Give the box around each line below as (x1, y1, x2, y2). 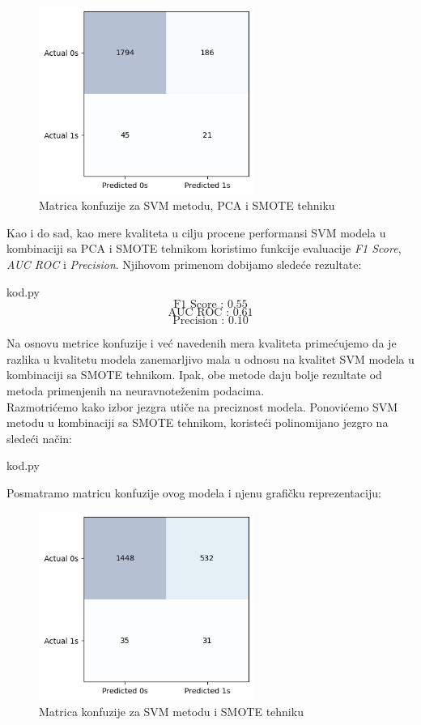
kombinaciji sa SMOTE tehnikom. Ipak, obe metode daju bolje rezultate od (6, 366, 382, 383)
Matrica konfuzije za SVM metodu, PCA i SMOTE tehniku (39, 197, 335, 214)
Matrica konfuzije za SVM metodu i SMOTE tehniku (39, 702, 304, 719)
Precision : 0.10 (172, 315, 249, 327)
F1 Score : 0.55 (173, 299, 248, 311)
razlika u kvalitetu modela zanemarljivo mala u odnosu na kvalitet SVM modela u (6, 350, 415, 367)
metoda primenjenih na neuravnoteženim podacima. (6, 382, 265, 399)
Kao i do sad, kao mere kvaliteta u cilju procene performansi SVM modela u (6, 224, 386, 241)
